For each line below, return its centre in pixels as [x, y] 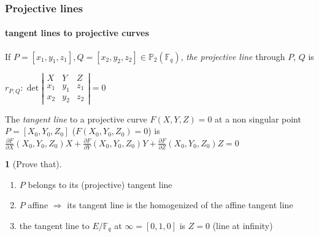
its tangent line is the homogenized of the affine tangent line [180, 205]
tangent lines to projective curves [77, 33]
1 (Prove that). [33, 164]
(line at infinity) [243, 225]
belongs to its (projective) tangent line [100, 184]
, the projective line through [233, 56]
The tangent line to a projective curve [76, 118]
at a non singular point [258, 118]
